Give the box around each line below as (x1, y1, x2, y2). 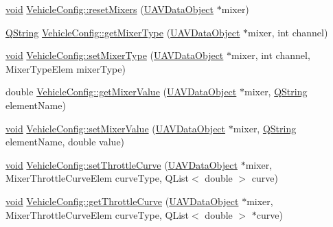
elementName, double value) (5, 134, 125, 149)
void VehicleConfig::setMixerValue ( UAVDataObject (5, 121, 226, 135)
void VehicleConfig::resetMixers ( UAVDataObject (5, 2, 214, 16)
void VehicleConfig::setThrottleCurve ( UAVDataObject (5, 157, 238, 171)
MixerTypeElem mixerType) (5, 61, 126, 75)
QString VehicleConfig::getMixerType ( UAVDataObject (5, 25, 240, 39)
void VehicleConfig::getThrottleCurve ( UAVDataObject (5, 193, 239, 208)
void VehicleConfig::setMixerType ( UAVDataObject (5, 48, 224, 62)
